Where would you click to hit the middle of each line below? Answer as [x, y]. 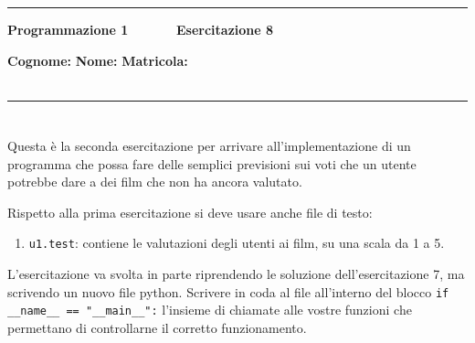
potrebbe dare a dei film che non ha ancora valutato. [155, 182]
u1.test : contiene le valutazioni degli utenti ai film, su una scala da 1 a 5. [237, 243]
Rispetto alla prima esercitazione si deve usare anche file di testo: [190, 212]
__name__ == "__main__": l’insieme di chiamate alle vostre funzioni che [210, 310]
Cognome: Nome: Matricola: [98, 60]
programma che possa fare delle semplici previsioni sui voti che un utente [212, 163]
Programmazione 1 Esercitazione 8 [141, 29]
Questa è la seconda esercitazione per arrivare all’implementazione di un [209, 145]
